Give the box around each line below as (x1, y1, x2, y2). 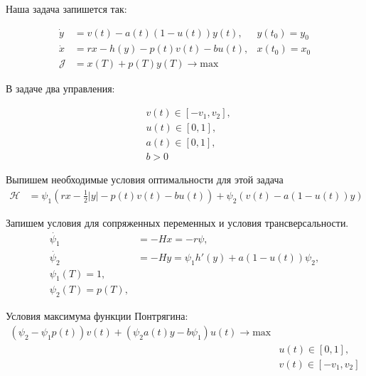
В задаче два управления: (6, 81, 115, 96)
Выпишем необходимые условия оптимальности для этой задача (6, 172, 284, 187)
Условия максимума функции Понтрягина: (6, 308, 188, 323)
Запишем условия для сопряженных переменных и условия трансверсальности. (6, 215, 349, 230)
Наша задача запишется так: (6, 1, 127, 16)
